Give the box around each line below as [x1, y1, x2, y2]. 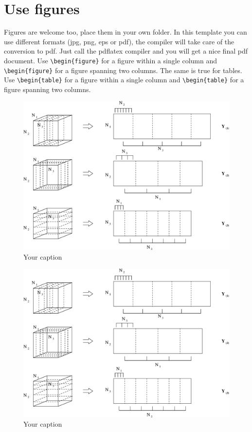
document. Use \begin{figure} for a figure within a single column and [4, 55, 217, 65]
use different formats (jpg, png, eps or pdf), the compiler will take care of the [4, 36, 234, 46]
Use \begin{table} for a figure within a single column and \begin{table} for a [4, 75, 244, 85]
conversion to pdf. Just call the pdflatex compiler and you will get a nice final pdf [4, 46, 248, 56]
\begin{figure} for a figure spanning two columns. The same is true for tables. [4, 65, 242, 75]
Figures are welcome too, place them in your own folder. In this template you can [4, 27, 247, 37]
